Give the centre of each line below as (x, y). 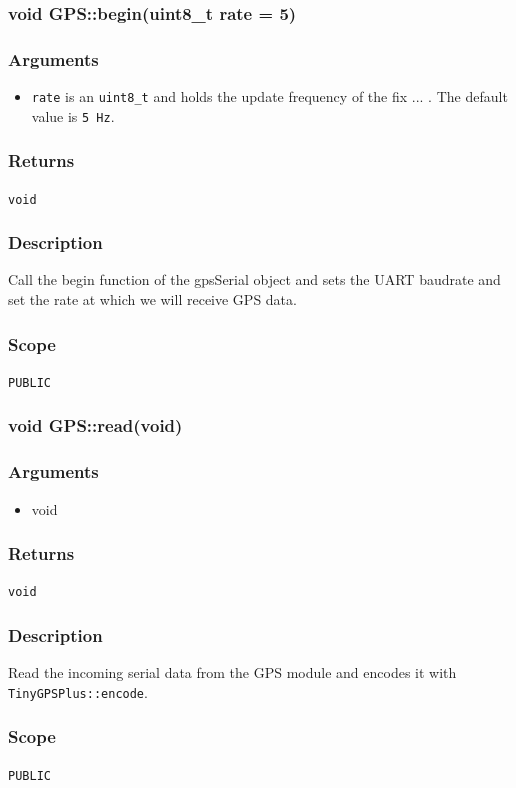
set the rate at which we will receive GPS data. (152, 299)
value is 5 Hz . (73, 115)
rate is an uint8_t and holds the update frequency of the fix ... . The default (269, 96)
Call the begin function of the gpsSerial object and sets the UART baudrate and (254, 279)
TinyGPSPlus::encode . (78, 691)
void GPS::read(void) (95, 425)
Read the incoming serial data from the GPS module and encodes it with (232, 672)
